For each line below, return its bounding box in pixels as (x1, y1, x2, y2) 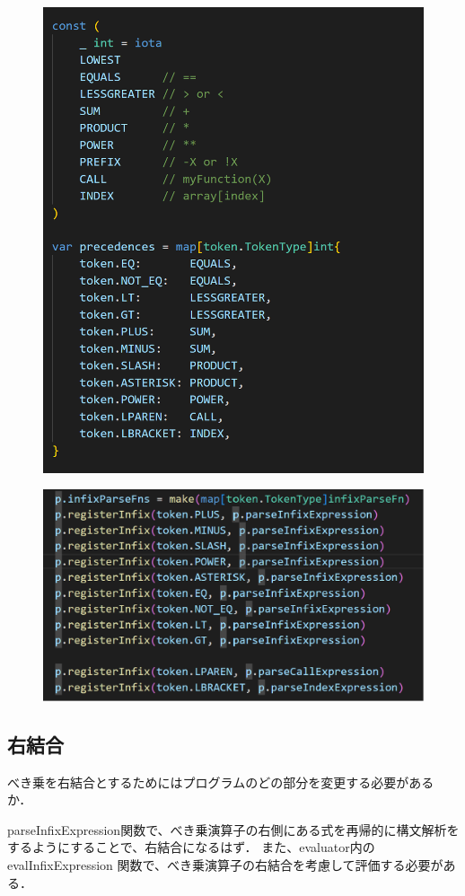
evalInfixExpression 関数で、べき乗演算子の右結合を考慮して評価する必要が (7, 856, 443, 874)
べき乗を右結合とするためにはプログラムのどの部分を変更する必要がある (7, 772, 434, 791)
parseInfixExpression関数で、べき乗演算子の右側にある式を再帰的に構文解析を (7, 820, 460, 839)
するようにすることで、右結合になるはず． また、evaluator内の (7, 838, 375, 856)
